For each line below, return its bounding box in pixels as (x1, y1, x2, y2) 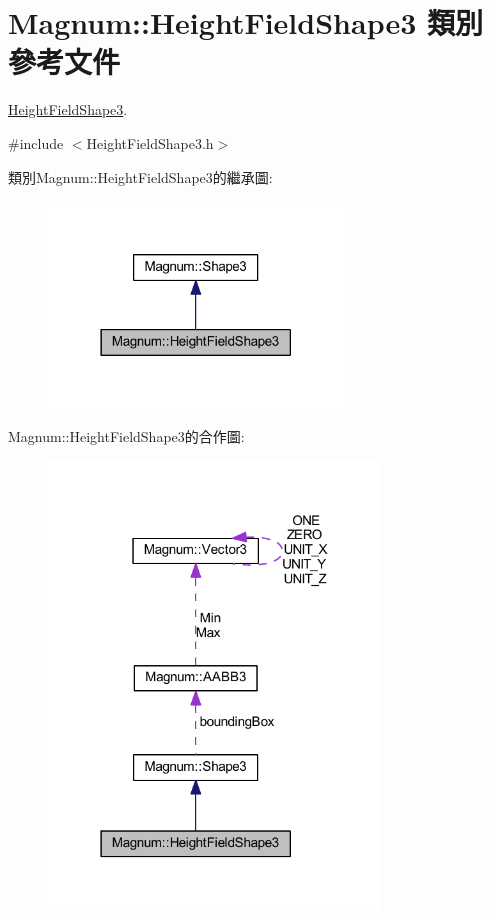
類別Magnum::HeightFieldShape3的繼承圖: (8, 166, 273, 187)
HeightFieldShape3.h (86, 132, 214, 153)
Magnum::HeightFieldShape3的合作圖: (8, 426, 245, 447)
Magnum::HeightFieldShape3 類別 (8, 2, 483, 43)
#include (8, 132, 64, 153)
